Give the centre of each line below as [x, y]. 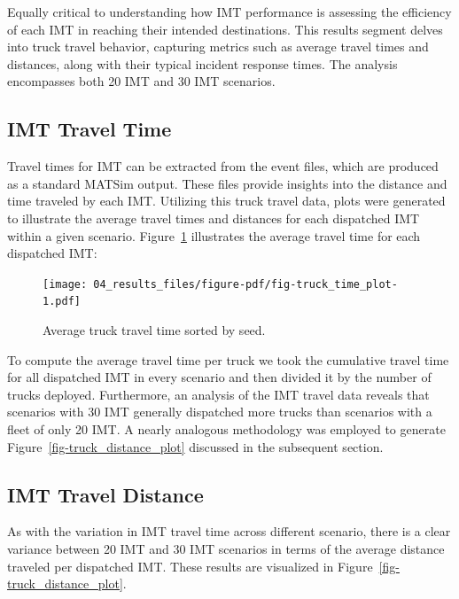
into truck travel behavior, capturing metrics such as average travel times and [218, 47]
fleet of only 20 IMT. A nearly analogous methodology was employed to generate [226, 429]
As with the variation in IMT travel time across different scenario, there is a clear [229, 531]
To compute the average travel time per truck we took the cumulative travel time [228, 359]
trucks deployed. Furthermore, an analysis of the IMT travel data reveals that [218, 394]
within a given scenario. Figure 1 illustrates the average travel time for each [214, 235]
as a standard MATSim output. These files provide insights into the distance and [227, 183]
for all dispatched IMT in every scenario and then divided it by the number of [219, 377]
